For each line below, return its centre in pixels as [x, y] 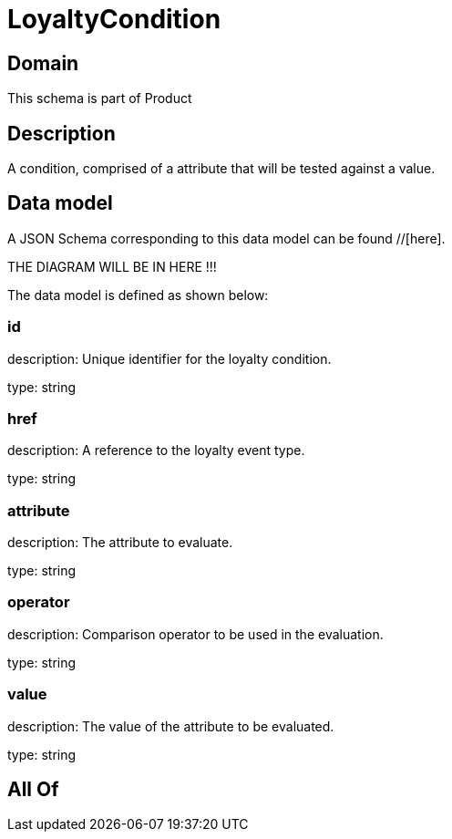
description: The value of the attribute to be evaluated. [171, 726]
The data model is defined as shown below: [138, 295]
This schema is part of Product [100, 98]
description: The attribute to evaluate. [120, 543]
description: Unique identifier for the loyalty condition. [169, 358]
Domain [43, 63]
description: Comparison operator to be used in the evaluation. [195, 634]
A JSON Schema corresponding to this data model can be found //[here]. [226, 238]
